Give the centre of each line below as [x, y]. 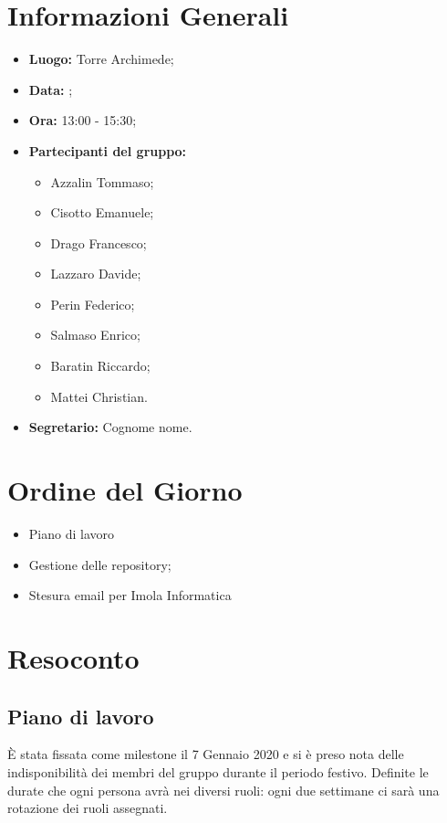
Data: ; [51, 89]
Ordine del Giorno [125, 490]
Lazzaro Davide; [96, 274]
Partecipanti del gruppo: [108, 150]
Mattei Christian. [99, 396]
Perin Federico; [93, 304]
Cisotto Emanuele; [102, 212]
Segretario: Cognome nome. [110, 427]
